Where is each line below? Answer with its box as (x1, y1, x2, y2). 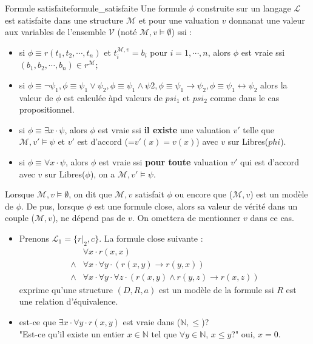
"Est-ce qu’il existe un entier (19, 327, 125, 340)
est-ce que (19, 316, 56, 328)
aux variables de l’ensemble (5, 25, 106, 38)
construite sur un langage (197, 2, 291, 14)
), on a (90, 167, 115, 180)
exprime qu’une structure (19, 283, 113, 296)
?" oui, (231, 327, 255, 340)
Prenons (19, 231, 50, 244)
